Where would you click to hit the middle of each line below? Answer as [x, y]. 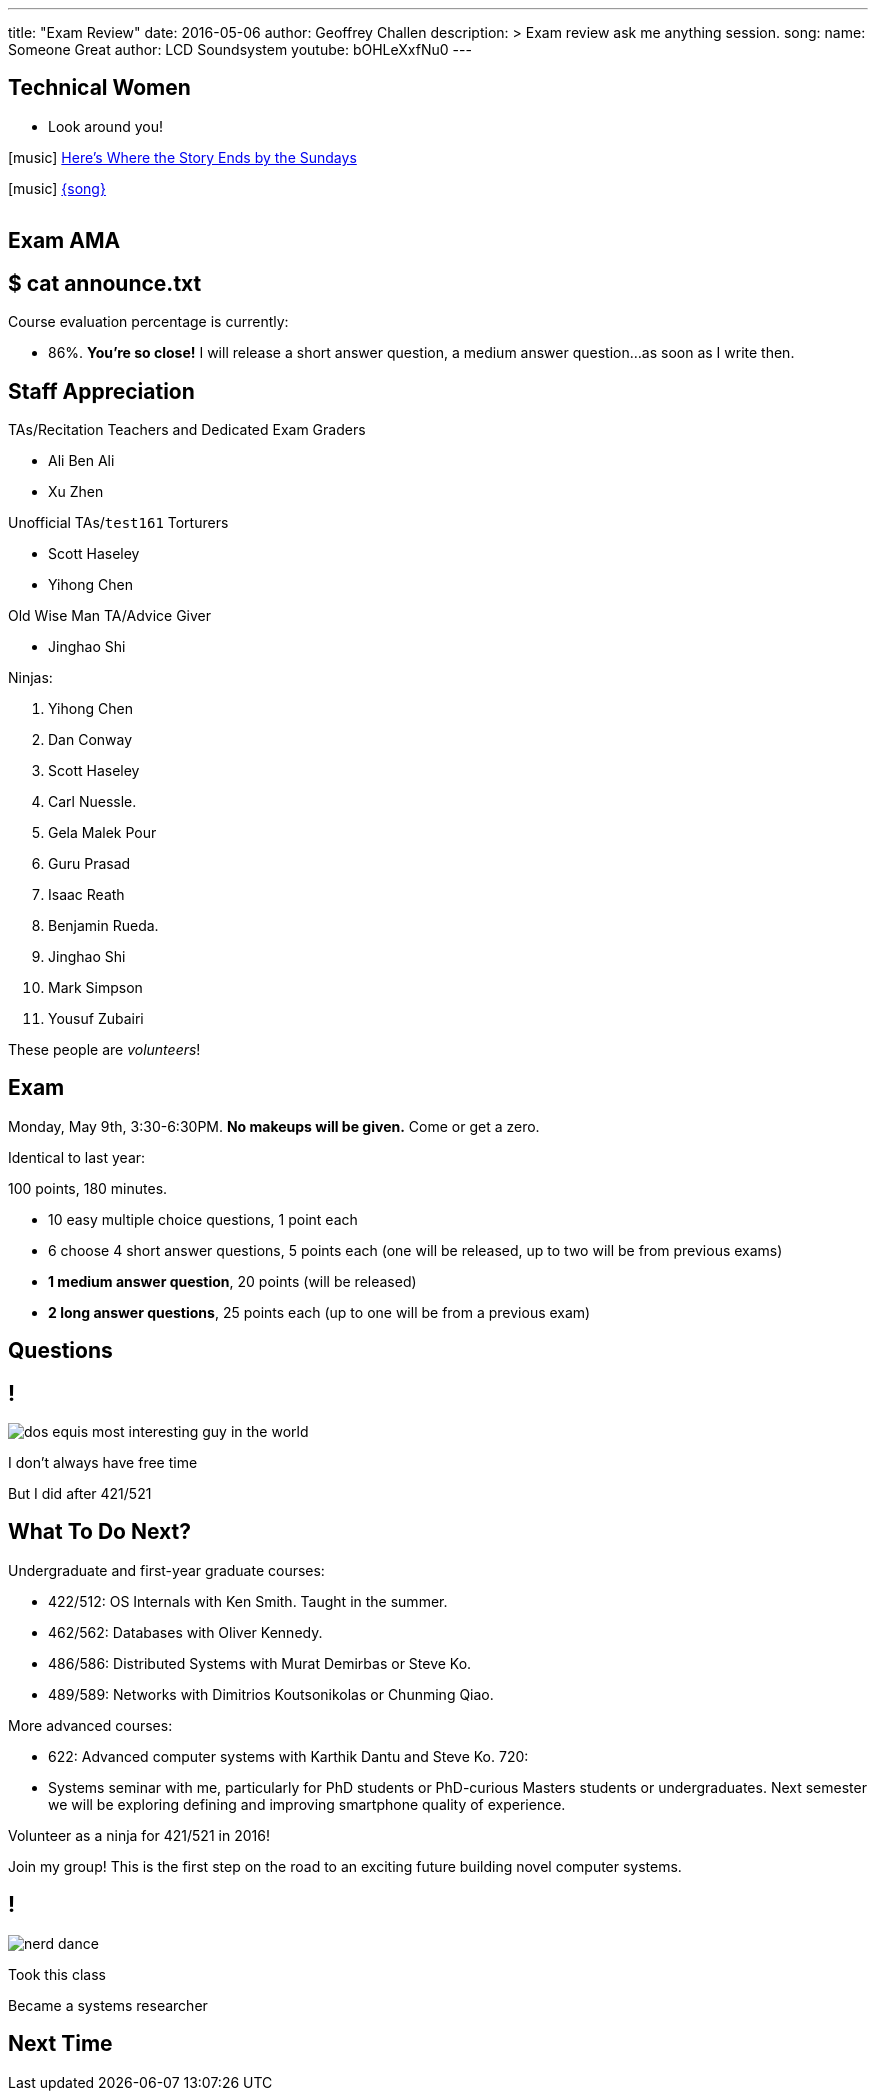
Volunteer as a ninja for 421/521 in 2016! [139, 1835]
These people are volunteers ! [104, 1049]
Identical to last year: [77, 1157]
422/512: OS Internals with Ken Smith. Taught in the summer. [248, 1601]
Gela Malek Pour [102, 832]
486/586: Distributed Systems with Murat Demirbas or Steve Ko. [260, 1663]
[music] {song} [57, 188]
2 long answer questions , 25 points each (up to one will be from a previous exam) [319, 1312]
